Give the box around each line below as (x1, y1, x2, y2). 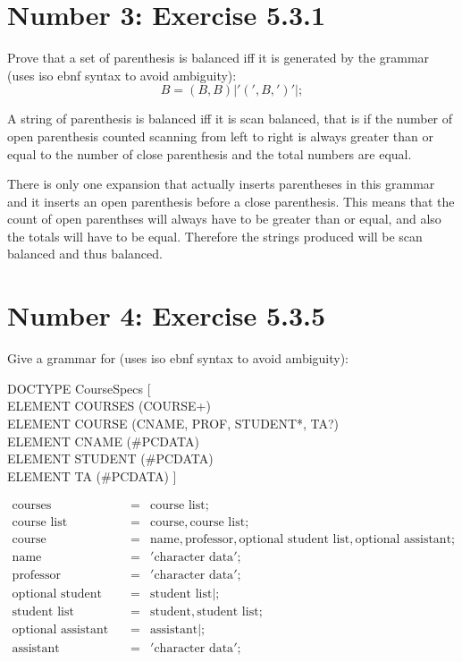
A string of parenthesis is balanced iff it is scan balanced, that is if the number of (7, 109, 453, 128)
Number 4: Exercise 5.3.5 (7, 297, 326, 334)
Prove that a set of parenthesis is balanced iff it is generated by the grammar (7, 48, 430, 67)
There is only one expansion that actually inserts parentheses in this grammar (7, 174, 435, 193)
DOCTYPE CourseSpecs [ (7, 378, 151, 397)
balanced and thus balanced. (7, 244, 163, 263)
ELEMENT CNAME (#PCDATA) (7, 431, 199, 450)
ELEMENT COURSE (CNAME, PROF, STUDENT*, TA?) (7, 413, 340, 432)
